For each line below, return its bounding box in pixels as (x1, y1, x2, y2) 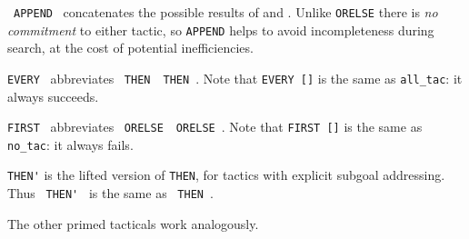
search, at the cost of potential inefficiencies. (7, 38, 254, 57)
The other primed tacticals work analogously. (7, 214, 259, 233)
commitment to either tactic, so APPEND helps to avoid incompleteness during (7, 20, 434, 39)
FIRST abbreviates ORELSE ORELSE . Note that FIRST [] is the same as (7, 117, 423, 136)
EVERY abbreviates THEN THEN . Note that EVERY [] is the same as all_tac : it (7, 68, 463, 87)
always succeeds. (7, 86, 99, 105)
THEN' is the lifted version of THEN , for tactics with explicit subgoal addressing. (7, 165, 445, 184)
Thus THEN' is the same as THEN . (7, 184, 214, 203)
